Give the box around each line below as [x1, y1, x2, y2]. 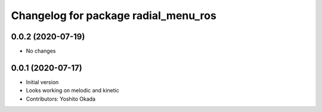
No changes [26, 48, 56, 55]
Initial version [26, 78, 59, 86]
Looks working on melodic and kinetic [26, 87, 119, 94]
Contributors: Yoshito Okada [26, 95, 95, 102]
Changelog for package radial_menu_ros [11, 9, 217, 22]
